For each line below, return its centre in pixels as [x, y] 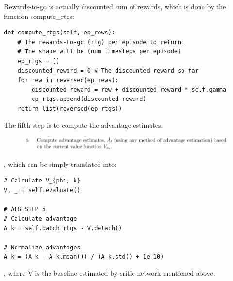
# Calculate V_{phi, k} [42, 181]
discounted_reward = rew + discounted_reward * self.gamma [129, 90]
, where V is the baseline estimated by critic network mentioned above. [109, 273]
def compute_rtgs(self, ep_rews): [60, 33]
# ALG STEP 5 [25, 209]
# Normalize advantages [42, 247]
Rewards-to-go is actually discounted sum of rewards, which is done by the [115, 6]
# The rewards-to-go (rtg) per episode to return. [101, 42]
